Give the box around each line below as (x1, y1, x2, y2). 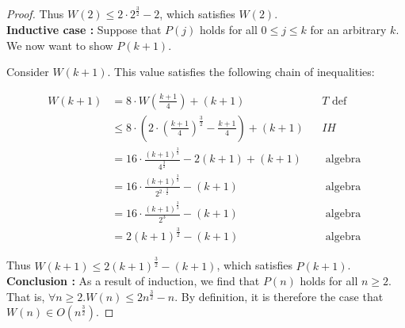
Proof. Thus (6, 6, 64, 22)
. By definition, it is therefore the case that (174, 288, 384, 304)
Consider (6, 63, 49, 80)
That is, (6, 288, 45, 304)
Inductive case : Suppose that (6, 21, 162, 37)
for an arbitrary (310, 21, 387, 37)
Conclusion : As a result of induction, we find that (6, 273, 260, 289)
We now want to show (6, 36, 113, 53)
